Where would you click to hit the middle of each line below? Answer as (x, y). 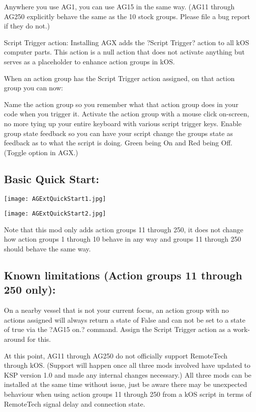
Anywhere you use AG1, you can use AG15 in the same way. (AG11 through (119, 6)
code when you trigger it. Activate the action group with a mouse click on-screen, (127, 114)
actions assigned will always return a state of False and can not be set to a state (125, 319)
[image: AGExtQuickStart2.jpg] (55, 214)
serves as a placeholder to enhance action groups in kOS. (89, 61)
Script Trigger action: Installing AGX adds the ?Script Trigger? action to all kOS (127, 42)
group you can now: (34, 88)
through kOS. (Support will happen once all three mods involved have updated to (127, 365)
